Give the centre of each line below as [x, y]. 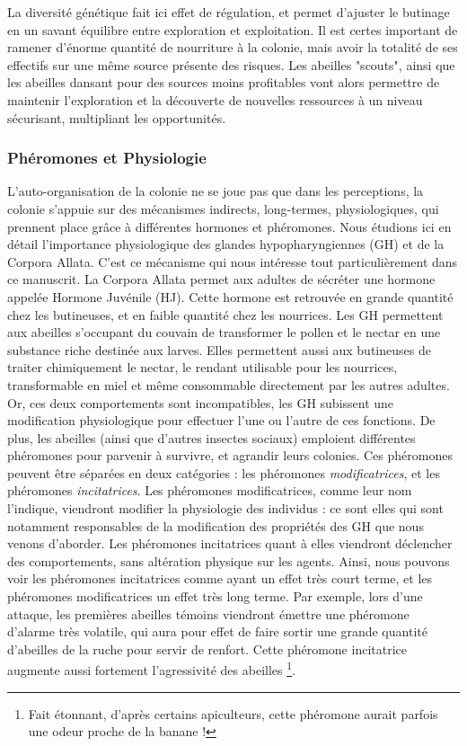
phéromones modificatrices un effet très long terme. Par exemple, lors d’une [215, 596]
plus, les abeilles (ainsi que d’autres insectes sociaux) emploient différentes [211, 437]
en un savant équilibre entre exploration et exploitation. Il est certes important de [233, 29]
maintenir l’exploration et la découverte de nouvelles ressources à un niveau [215, 99]
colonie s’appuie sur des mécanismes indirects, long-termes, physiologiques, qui [223, 208]
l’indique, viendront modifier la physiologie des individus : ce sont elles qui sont [225, 508]
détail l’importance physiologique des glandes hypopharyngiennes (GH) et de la [226, 244]
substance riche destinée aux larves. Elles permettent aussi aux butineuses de [219, 349]
